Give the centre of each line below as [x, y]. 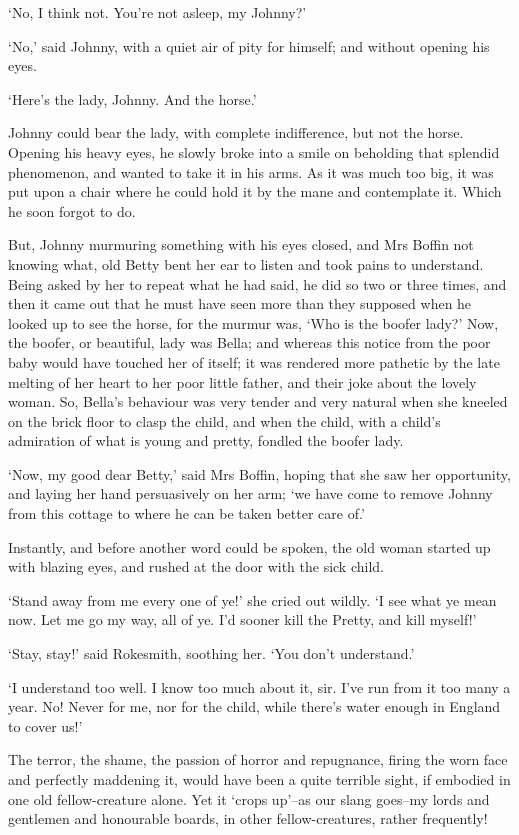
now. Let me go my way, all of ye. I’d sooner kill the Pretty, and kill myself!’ [242, 619]
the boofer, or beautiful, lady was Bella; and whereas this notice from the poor [249, 342]
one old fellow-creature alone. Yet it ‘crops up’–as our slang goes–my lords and [249, 798]
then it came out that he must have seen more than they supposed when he [240, 303]
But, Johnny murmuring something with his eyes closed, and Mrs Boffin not [241, 244]
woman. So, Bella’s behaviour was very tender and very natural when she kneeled [258, 401]
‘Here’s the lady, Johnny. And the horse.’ [132, 98]
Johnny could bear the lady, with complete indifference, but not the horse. [236, 132]
